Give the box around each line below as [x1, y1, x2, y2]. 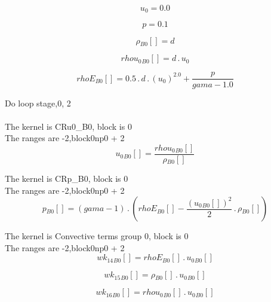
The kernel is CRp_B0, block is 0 [5, 172, 128, 184]
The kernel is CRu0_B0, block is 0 [5, 120, 132, 132]
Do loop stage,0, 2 [5, 96, 71, 109]
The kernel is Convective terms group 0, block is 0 [5, 230, 189, 242]
